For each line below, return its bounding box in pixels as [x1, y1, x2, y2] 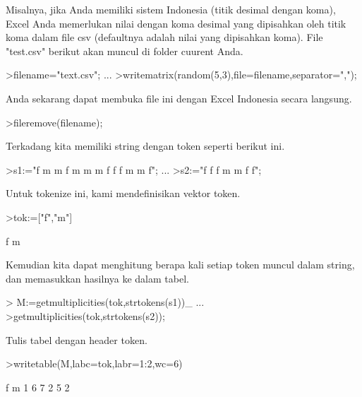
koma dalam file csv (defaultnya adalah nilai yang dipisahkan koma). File [6, 30, 323, 45]
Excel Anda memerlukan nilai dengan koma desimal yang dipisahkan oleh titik [6, 16, 346, 30]
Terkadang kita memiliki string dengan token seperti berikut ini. [6, 138, 285, 153]
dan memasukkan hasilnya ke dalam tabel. [6, 271, 189, 285]
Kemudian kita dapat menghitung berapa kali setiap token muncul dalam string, [6, 257, 355, 272]
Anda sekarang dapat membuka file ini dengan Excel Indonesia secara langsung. [6, 90, 352, 105]
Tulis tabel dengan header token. [6, 332, 147, 347]
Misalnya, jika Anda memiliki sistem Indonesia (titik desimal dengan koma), [6, 2, 336, 16]
